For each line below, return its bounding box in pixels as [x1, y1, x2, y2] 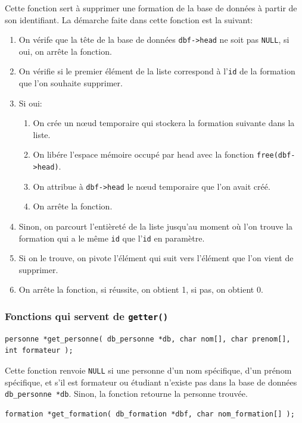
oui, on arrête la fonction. [18, 45, 112, 57]
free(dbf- [257, 151, 295, 160]
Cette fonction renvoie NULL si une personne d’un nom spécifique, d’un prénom [5, 364, 292, 377]
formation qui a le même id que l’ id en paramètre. [18, 231, 205, 244]
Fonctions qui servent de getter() [5, 308, 169, 323]
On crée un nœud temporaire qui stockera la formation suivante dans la [33, 117, 295, 129]
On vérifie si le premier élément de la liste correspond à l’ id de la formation [18, 65, 295, 77]
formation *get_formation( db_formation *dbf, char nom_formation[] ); [5, 409, 295, 418]
